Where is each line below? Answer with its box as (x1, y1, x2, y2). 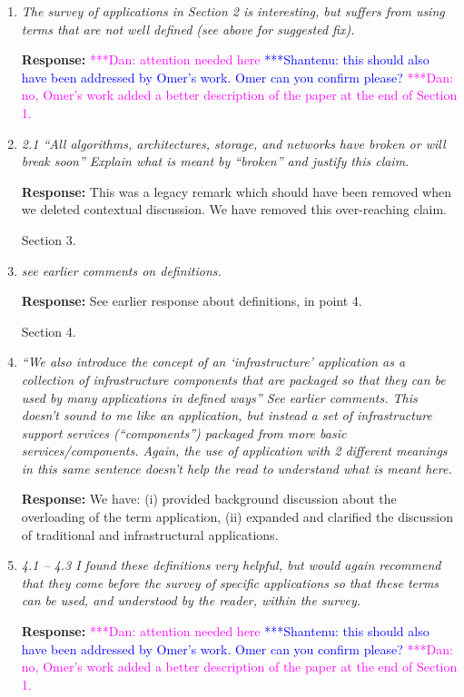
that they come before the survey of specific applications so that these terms (21, 573, 439, 592)
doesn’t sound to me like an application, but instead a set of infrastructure (21, 406, 432, 425)
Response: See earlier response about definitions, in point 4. (21, 291, 362, 310)
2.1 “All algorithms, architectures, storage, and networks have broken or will (21, 133, 446, 152)
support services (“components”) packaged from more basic (21, 423, 347, 442)
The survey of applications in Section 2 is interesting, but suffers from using (21, 2, 445, 20)
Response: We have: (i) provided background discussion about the (21, 489, 397, 508)
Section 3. (21, 230, 76, 249)
